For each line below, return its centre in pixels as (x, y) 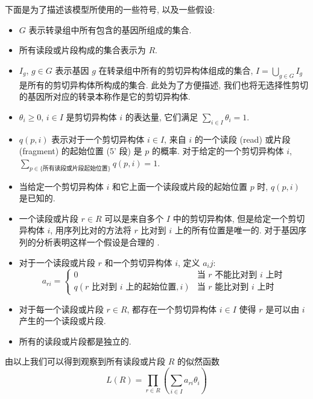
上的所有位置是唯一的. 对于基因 (236, 230)
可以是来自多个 (134, 218)
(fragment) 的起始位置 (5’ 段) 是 (81, 151)
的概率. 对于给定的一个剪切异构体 (218, 151)
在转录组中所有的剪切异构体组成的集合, (176, 70)
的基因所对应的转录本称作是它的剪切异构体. (105, 96)
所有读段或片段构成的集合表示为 (82, 50)
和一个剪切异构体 (138, 262)
